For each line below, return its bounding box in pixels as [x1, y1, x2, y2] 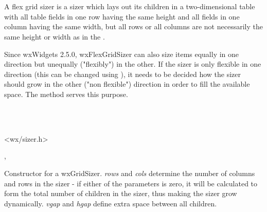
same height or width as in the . [4, 31, 105, 42]
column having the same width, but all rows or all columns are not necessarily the [4, 21, 263, 32]
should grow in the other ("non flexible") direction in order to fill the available [4, 79, 250, 89]
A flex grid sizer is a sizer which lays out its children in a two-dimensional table [4, 1, 255, 12]
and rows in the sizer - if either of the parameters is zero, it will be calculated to [4, 178, 258, 188]
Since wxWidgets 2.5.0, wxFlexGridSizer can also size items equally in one [4, 48, 239, 59]
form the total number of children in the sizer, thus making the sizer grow [4, 188, 237, 199]
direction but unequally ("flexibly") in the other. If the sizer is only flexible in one [4, 59, 261, 69]
